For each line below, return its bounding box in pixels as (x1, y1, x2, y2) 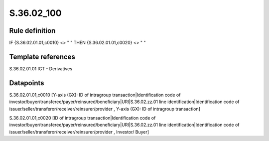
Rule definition (9, 26, 56, 35)
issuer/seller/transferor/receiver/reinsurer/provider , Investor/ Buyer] (9, 129, 149, 135)
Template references (9, 52, 76, 61)
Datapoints (9, 79, 44, 87)
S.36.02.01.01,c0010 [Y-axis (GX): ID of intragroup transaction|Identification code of (9, 92, 181, 98)
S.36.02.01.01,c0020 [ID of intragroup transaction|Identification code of (9, 115, 156, 121)
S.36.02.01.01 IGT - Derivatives (9, 65, 72, 72)
